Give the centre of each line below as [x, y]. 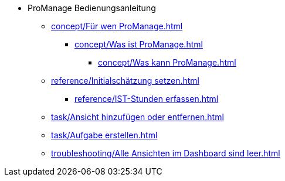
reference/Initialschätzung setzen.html [125, 81]
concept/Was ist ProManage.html [139, 44]
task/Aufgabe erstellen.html [104, 135]
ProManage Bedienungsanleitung [92, 8]
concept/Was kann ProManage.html [167, 62]
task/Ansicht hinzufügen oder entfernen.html [138, 117]
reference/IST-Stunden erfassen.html [147, 99]
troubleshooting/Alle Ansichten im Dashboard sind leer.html [166, 153]
